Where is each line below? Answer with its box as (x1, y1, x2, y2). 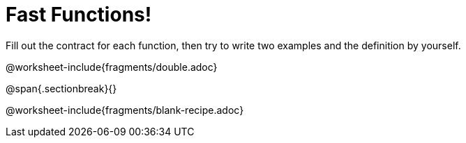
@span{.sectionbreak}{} (6, 82, 117, 94)
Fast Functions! (6, 3, 152, 26)
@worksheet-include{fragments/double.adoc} (6, 60, 218, 73)
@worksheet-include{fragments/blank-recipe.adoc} (6, 103, 244, 116)
